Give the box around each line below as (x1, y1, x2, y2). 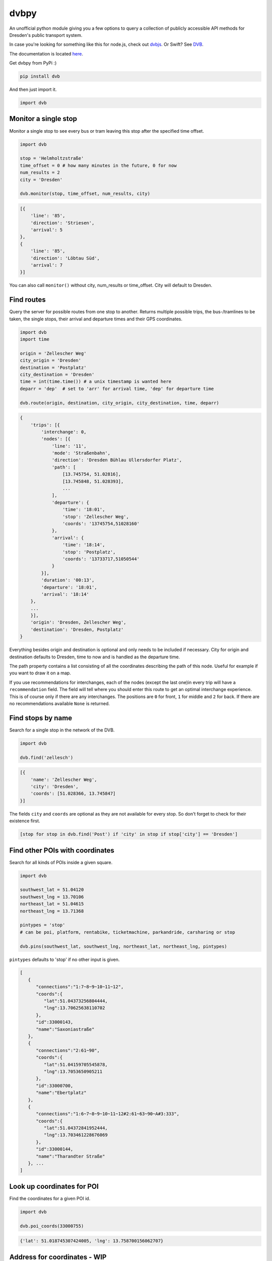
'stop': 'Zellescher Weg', (62, 513, 129, 520)
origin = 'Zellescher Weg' (20, 351, 87, 356)
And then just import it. (9, 86, 57, 93)
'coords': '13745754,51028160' (62, 521, 140, 527)
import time (20, 336, 50, 342)
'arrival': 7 (30, 262, 63, 268)
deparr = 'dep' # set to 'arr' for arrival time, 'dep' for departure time (20, 386, 214, 391)
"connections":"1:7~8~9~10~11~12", (36, 984, 124, 990)
